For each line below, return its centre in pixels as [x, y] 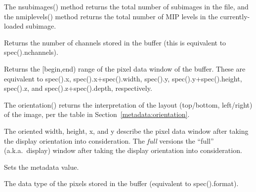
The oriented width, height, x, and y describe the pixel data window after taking [126, 131]
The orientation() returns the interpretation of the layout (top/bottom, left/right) [128, 104]
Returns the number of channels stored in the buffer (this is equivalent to [115, 42]
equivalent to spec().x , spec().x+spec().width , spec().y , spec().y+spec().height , [123, 78]
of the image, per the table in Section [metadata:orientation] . [97, 114]
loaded [14, 26]
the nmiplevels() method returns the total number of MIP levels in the [111, 16]
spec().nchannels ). [31, 52]
